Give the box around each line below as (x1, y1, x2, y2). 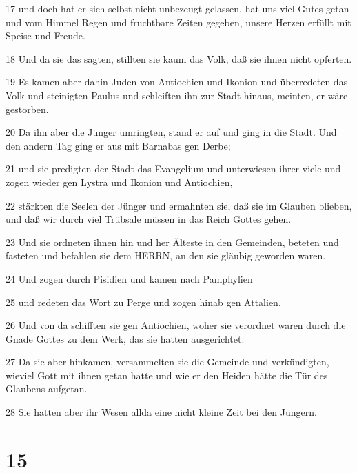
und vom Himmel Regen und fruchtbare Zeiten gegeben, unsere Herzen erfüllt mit (6, 14, 351, 29)
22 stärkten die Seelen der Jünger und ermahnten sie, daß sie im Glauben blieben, (6, 198, 352, 212)
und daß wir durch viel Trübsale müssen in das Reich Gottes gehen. (6, 212, 292, 226)
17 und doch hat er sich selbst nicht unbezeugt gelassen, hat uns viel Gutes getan (6, 1, 349, 15)
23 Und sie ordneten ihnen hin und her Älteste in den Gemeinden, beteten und (6, 234, 339, 249)
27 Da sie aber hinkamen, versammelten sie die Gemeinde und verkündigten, (6, 354, 329, 369)
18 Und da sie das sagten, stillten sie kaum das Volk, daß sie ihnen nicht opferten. (6, 51, 352, 66)
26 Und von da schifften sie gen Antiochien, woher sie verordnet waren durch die (6, 318, 346, 332)
